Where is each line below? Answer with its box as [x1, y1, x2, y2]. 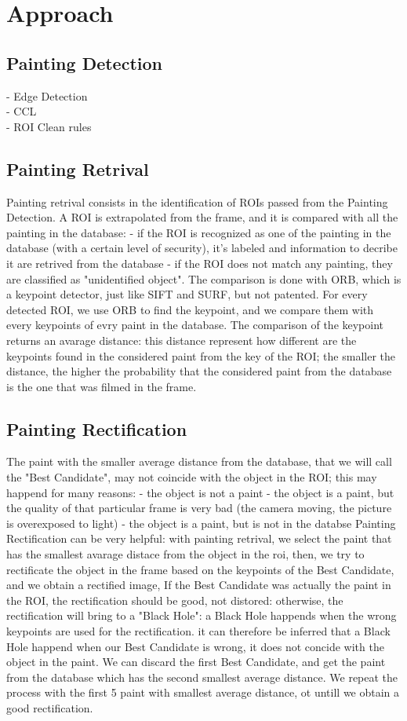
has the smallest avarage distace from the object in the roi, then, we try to [6, 546, 365, 562]
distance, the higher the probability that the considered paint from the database [6, 363, 392, 379]
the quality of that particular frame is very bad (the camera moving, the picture [6, 500, 392, 516]
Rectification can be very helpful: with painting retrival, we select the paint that [6, 530, 392, 547]
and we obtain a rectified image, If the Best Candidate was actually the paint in [6, 576, 391, 593]
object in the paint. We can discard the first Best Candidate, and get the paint [6, 653, 386, 670]
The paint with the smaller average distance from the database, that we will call [6, 453, 392, 470]
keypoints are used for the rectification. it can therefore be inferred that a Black [6, 623, 391, 639]
